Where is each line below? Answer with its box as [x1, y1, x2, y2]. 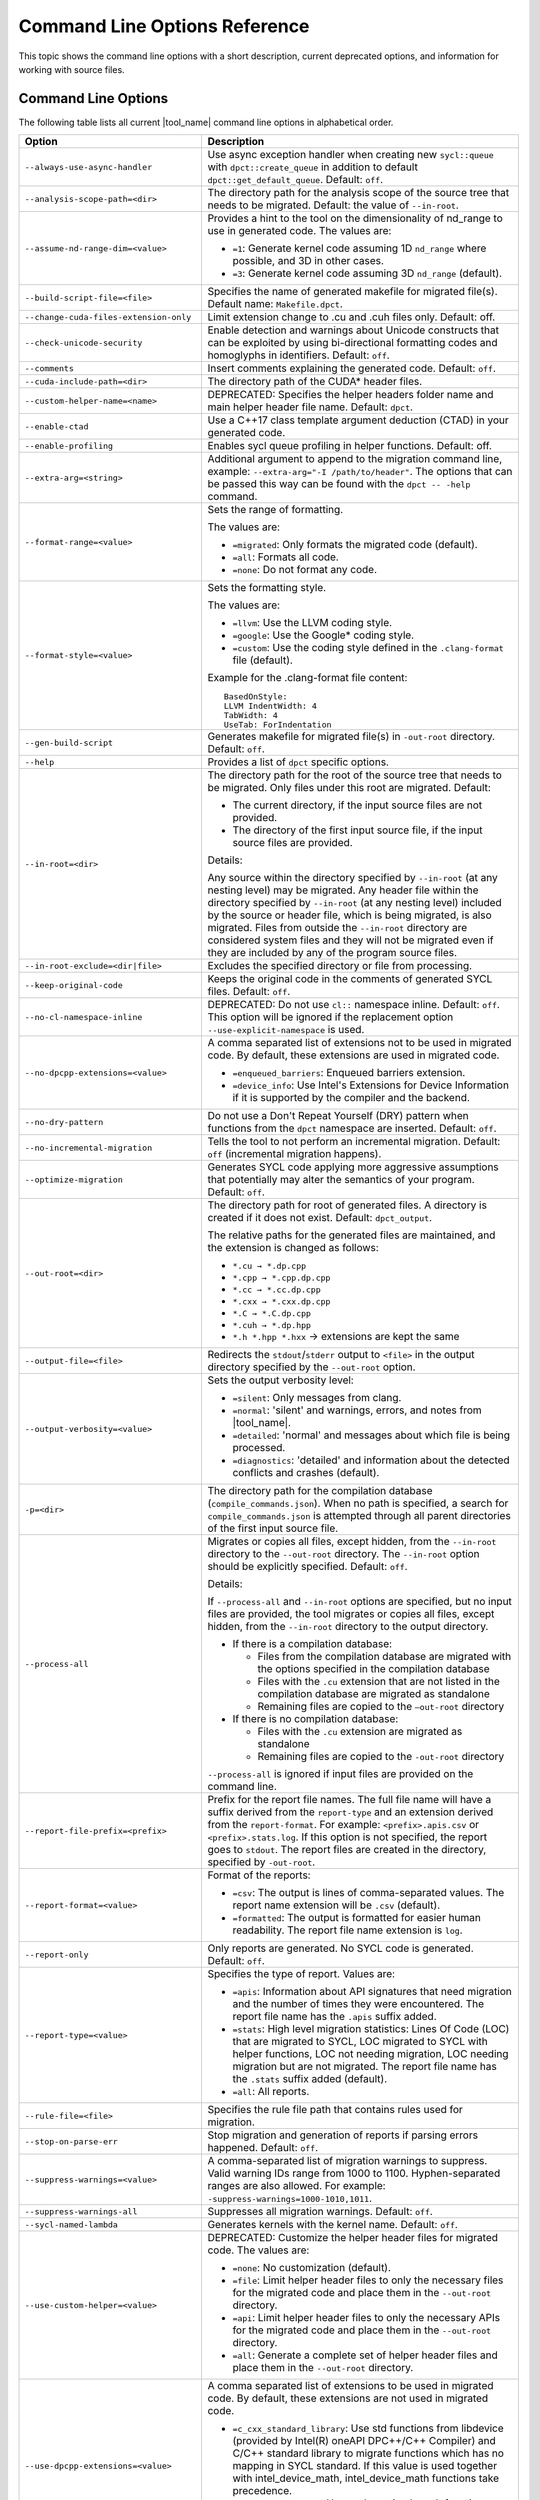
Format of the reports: [207, 1868, 311, 1882]
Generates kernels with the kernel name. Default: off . [207, 2218, 459, 2232]
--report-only [24, 1949, 89, 1960]
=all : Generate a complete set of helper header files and [232, 2348, 499, 2362]
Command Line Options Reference [18, 15, 310, 37]
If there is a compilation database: [232, 1637, 393, 1651]
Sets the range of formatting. [207, 503, 344, 517]
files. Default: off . [207, 985, 291, 999]
